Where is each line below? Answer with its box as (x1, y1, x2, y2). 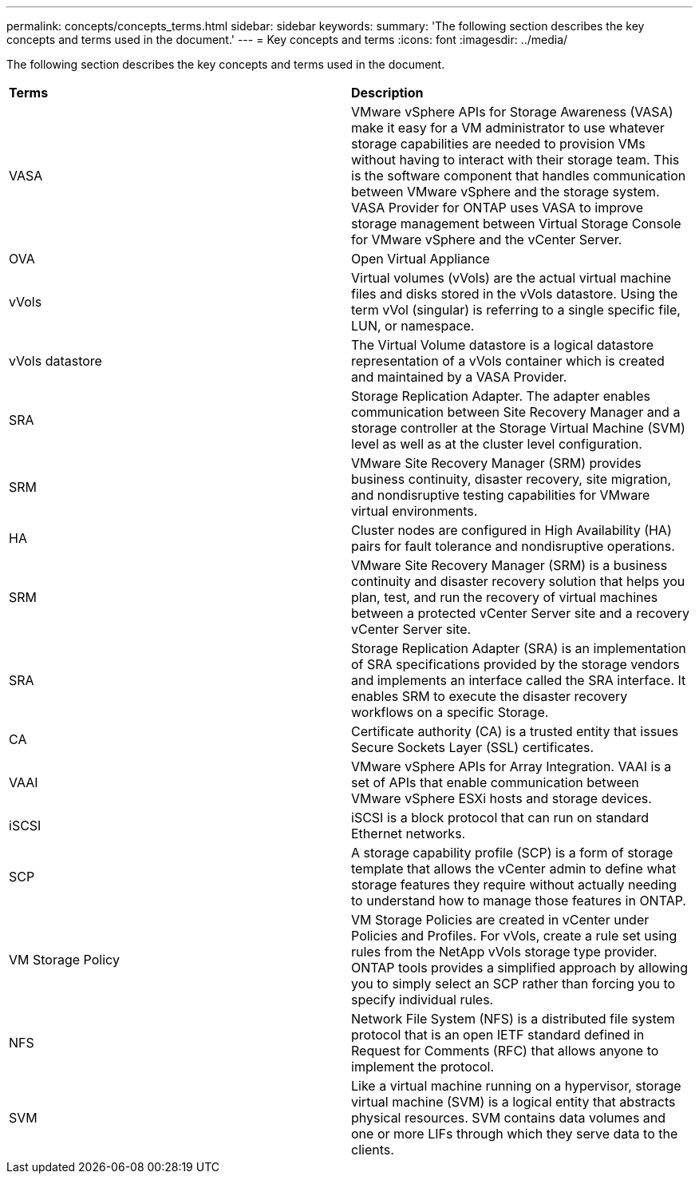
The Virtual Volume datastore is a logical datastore (351, 337, 654, 353)
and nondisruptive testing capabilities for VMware (351, 487, 650, 503)
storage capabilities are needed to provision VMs (351, 136, 646, 152)
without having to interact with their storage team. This (351, 152, 680, 168)
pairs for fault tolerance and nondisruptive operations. (351, 538, 675, 554)
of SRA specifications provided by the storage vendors (351, 656, 680, 672)
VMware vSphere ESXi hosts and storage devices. (351, 790, 652, 806)
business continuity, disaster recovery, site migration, (351, 471, 672, 487)
